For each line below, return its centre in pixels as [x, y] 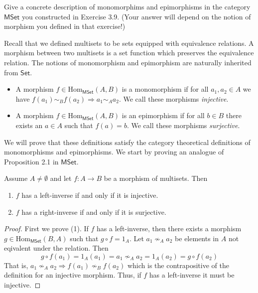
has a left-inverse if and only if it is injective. [90, 195]
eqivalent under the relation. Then [56, 248]
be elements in [197, 238]
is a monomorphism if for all [165, 89]
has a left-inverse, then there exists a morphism [169, 228]
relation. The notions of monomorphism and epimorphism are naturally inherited [128, 62]
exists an [29, 125]
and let [61, 178]
